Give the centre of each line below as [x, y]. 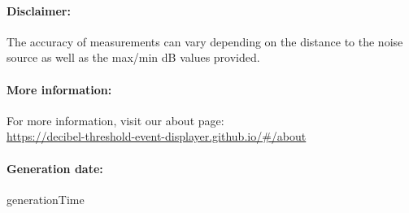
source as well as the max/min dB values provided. [133, 57]
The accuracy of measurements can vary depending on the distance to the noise [205, 41]
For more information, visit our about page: [115, 120]
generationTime [46, 199]
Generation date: [55, 168]
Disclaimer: [39, 10]
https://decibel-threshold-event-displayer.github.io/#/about [157, 136]
